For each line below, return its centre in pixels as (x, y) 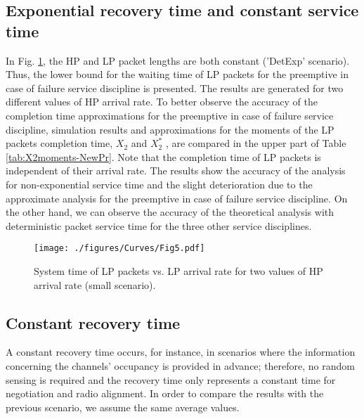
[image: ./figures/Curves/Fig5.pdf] (119, 249)
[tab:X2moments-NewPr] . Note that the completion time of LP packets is (163, 156)
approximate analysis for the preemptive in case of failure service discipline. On (177, 198)
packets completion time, (59, 143)
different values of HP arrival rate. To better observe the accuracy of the (162, 102)
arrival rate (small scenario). (95, 284)
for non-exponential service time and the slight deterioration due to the (159, 184)
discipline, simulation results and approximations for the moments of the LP (170, 129)
